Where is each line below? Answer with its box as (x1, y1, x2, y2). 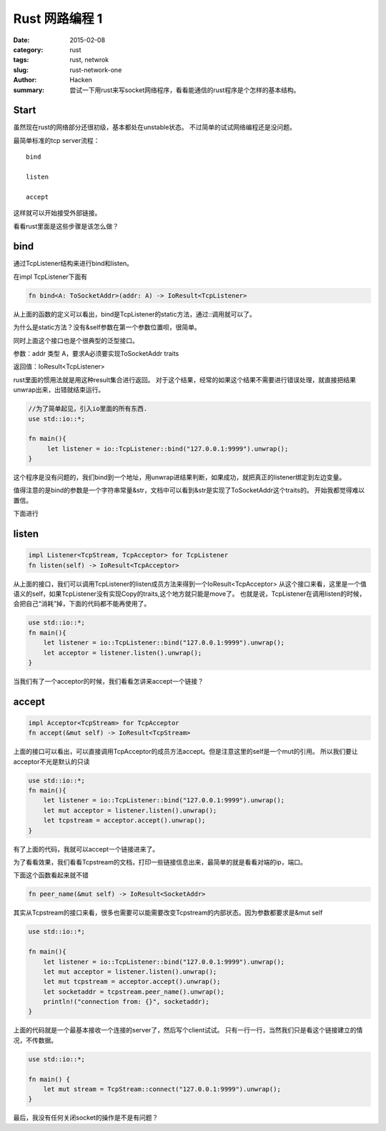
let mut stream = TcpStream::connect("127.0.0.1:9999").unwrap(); (43, 1085, 282, 1093)
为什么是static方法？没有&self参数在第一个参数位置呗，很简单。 (13, 323, 202, 332)
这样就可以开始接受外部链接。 (13, 209, 102, 217)
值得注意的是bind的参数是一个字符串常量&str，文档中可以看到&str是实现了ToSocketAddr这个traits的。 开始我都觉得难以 (13, 486, 365, 494)
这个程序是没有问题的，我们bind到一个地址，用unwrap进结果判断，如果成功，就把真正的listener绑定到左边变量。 (13, 473, 346, 482)
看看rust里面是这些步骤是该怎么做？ (13, 221, 119, 230)
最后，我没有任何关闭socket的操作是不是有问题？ (13, 1113, 159, 1122)
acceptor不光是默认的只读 (13, 757, 90, 766)
